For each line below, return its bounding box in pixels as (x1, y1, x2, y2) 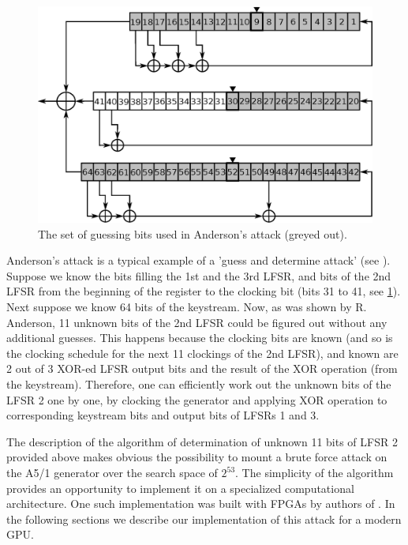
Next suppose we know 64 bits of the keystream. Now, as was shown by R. (6, 299, 367, 315)
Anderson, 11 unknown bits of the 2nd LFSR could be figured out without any (6, 314, 387, 330)
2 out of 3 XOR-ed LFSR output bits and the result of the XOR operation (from (6, 360, 398, 377)
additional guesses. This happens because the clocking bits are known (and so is (6, 329, 393, 346)
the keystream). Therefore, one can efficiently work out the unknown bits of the (6, 376, 391, 393)
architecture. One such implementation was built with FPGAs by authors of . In (6, 495, 395, 512)
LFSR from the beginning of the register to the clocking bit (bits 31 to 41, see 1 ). (6, 283, 401, 299)
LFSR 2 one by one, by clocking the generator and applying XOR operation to (6, 391, 387, 408)
